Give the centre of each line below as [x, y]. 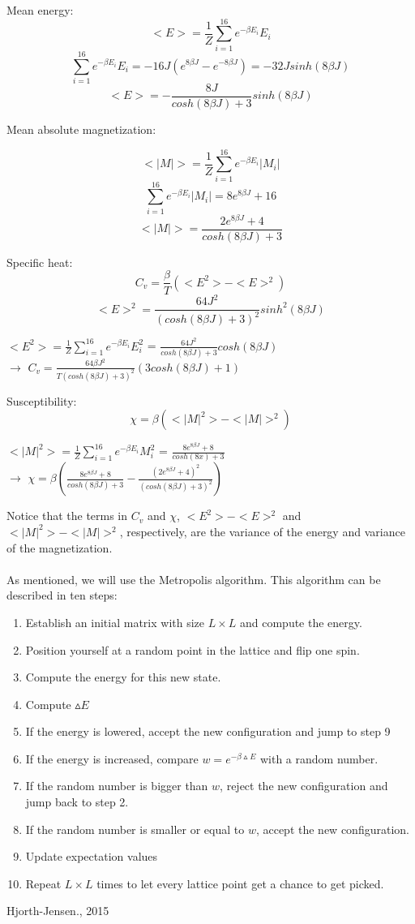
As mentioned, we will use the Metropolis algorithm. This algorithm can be [194, 579]
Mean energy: [40, 10]
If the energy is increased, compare [112, 758]
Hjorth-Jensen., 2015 [58, 911]
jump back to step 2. [77, 802]
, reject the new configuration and [304, 786]
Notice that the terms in [67, 516]
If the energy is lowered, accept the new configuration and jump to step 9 [208, 731]
